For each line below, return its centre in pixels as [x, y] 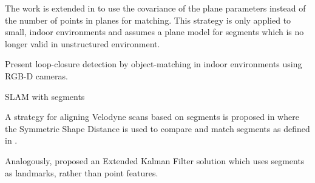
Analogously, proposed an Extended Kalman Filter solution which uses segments [155, 160]
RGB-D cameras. [36, 75]
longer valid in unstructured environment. [83, 43]
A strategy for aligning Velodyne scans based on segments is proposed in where [152, 117]
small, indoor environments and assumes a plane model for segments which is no [154, 32]
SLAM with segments [45, 96]
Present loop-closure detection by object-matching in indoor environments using [154, 64]
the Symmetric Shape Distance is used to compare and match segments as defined [157, 128]
